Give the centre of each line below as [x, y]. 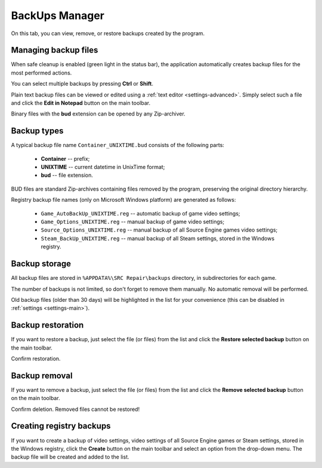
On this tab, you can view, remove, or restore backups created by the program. [108, 33]
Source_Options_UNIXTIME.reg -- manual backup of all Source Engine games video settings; [159, 230]
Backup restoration [47, 325]
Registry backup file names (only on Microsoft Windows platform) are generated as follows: [123, 200]
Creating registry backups [61, 426]
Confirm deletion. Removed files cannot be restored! [75, 409]
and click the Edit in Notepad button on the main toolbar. [81, 103]
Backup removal [42, 375]
